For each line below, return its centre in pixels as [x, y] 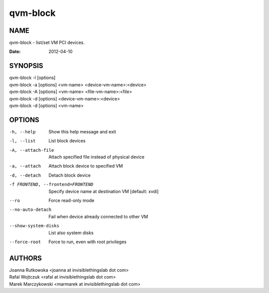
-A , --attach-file [32, 150]
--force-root [25, 242]
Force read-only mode [71, 200]
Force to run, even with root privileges [87, 242]
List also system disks [71, 233]
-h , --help [22, 132]
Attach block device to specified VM [86, 166]
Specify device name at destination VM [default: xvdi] [104, 191]
